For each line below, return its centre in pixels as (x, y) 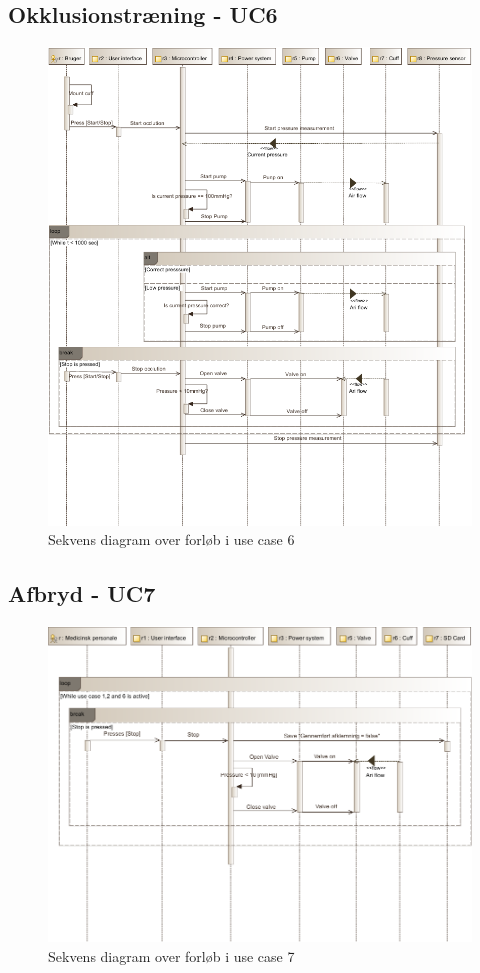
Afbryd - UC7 (82, 593)
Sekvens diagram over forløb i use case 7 (171, 956)
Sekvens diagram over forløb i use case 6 (171, 539)
